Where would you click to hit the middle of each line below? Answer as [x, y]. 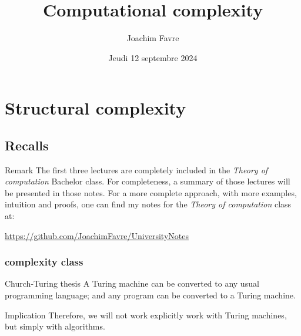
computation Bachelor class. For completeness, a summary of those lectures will [148, 181]
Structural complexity [96, 108]
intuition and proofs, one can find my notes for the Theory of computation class [148, 204]
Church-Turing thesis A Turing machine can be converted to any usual [132, 283]
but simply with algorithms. [55, 326]
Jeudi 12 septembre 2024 [153, 57]
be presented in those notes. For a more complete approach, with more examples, [151, 192]
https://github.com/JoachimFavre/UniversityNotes [97, 235]
